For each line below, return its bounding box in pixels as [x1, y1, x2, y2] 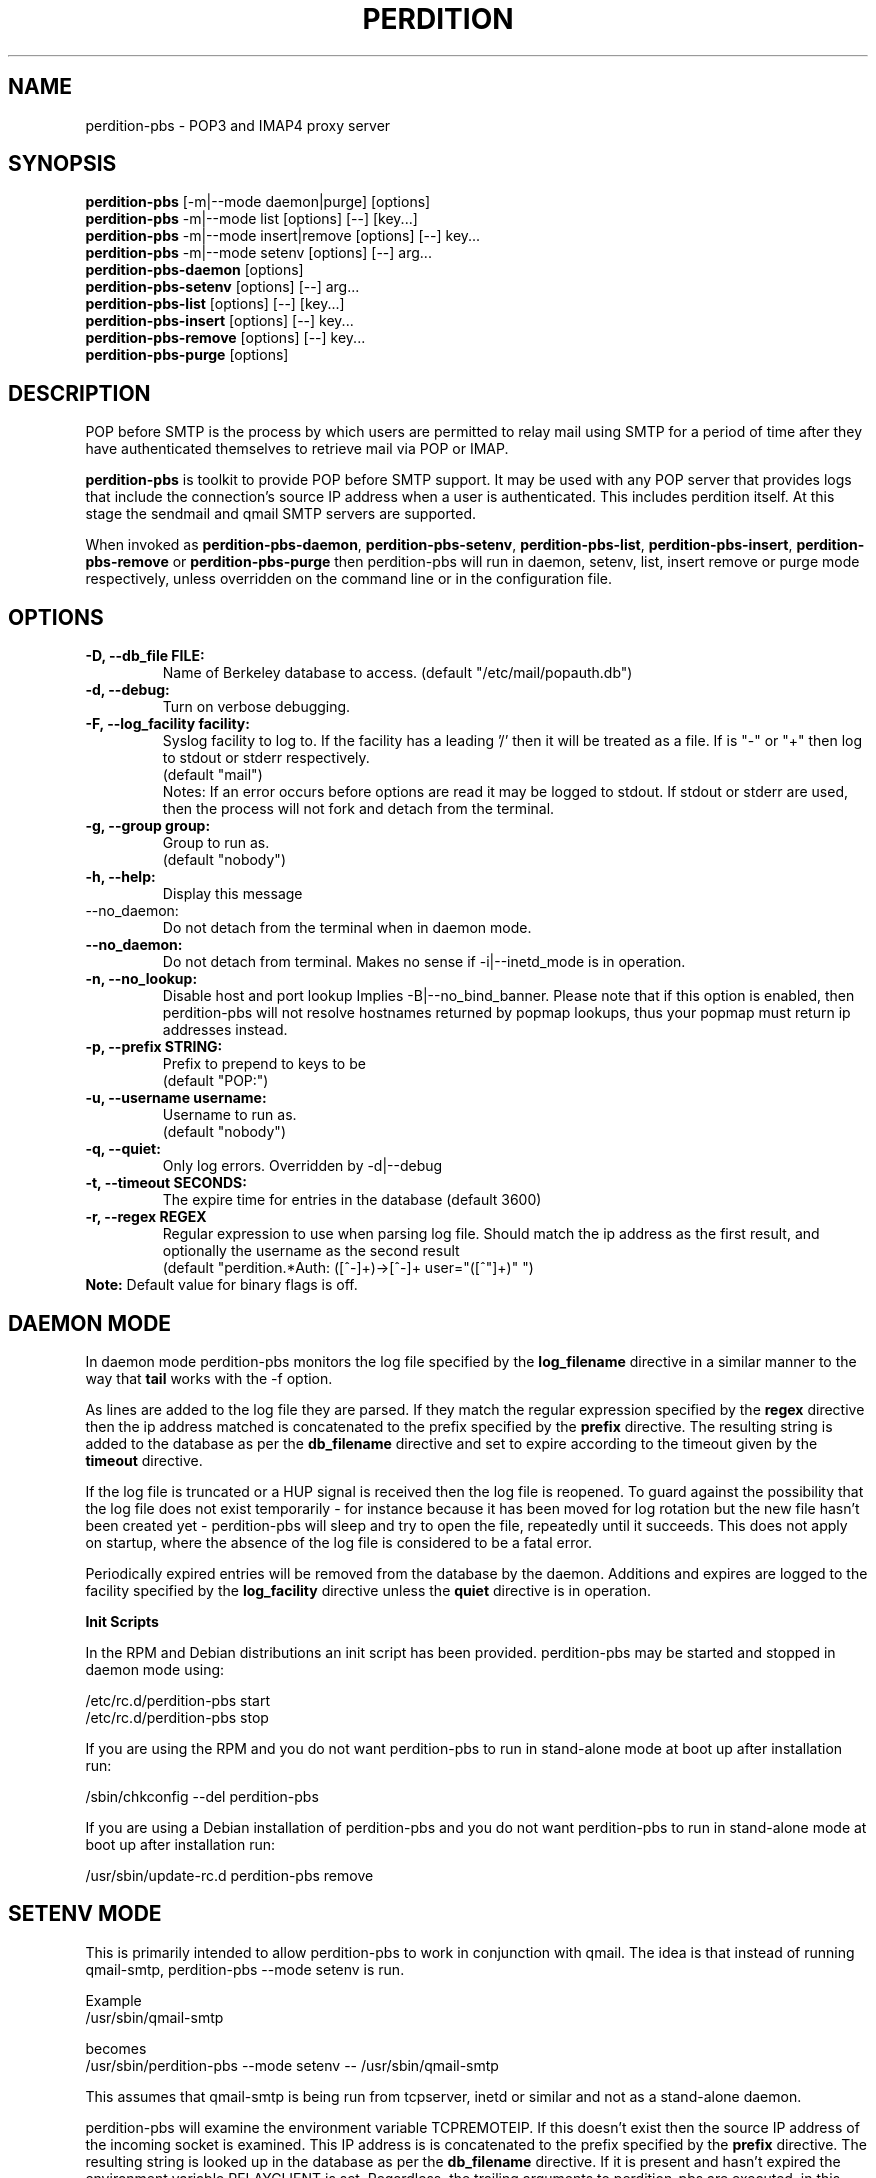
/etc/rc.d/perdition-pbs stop [85, 1708, 269, 1726]
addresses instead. [162, 1021, 288, 1039]
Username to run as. [162, 1106, 297, 1124]
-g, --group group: [85, 817, 211, 835]
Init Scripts [85, 1612, 159, 1630]
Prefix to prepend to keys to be [162, 1055, 366, 1073]
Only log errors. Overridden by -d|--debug [162, 1157, 443, 1175]
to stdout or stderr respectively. [162, 749, 370, 767]
